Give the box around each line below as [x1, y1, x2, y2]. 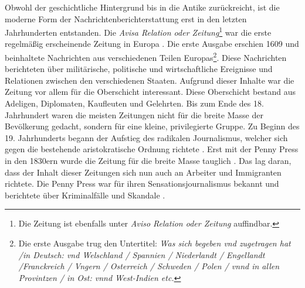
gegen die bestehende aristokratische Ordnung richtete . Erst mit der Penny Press [5, 143, 299, 155]
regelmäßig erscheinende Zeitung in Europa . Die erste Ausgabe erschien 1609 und [5, 37, 299, 50]
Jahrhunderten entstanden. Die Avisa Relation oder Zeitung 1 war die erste [5, 25, 272, 38]
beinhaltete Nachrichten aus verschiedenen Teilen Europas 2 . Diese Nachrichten [5, 50, 287, 63]
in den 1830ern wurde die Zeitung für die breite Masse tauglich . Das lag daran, [5, 155, 292, 167]
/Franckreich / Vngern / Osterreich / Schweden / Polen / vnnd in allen [18, 260, 280, 272]
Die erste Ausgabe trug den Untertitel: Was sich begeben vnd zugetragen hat [18, 237, 291, 249]
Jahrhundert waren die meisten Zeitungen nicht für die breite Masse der [5, 108, 263, 121]
